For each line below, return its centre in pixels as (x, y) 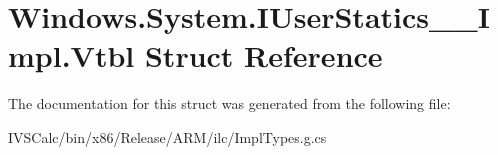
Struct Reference (263, 55)
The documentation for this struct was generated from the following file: (229, 103)
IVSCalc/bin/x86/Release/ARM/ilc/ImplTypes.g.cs (167, 136)
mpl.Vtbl (71, 55)
